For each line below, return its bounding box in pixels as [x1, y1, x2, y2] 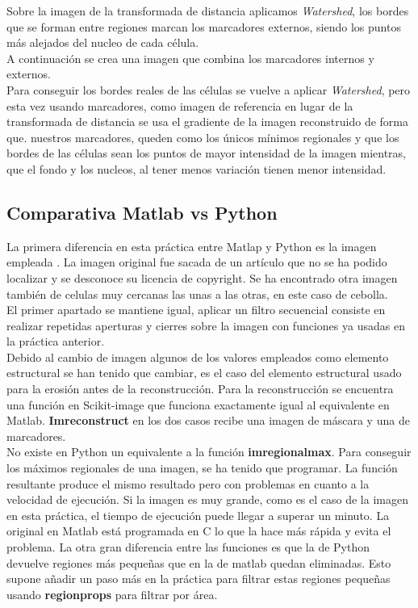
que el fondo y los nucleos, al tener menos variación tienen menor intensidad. [6, 160, 387, 177]
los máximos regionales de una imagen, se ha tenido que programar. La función [6, 459, 398, 476]
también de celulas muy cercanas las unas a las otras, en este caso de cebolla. [6, 285, 388, 302]
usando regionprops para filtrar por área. [6, 585, 218, 602]
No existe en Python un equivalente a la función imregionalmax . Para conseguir [6, 443, 412, 460]
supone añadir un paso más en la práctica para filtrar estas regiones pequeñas [6, 570, 391, 587]
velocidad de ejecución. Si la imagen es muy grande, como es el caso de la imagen [6, 491, 408, 508]
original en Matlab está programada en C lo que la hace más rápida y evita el [6, 522, 391, 539]
